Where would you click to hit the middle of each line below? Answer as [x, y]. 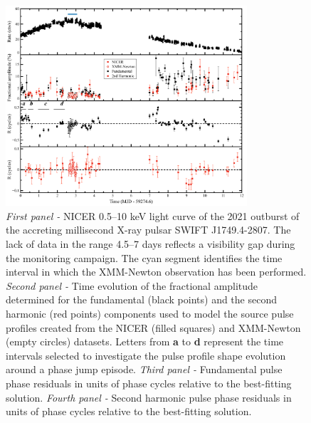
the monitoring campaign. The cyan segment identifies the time [144, 257]
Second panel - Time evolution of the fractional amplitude [132, 285]
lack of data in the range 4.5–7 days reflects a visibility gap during [151, 244]
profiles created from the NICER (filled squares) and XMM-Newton [153, 327]
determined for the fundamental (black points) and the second [141, 299]
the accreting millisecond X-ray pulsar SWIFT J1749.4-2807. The [148, 230]
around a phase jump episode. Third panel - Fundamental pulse [144, 369]
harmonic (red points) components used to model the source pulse [150, 313]
